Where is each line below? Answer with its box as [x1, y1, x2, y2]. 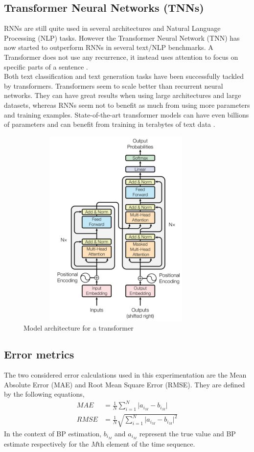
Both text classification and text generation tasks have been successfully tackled [4, 71, 244, 81]
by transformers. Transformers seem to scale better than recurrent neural [4, 80, 223, 91]
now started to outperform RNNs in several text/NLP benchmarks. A [4, 42, 213, 52]
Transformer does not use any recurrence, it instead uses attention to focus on [4, 51, 238, 62]
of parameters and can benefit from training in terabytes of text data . [4, 119, 215, 129]
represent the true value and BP [139, 428, 236, 438]
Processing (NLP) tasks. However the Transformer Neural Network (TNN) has [4, 32, 240, 43]
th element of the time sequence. [97, 438, 195, 449]
